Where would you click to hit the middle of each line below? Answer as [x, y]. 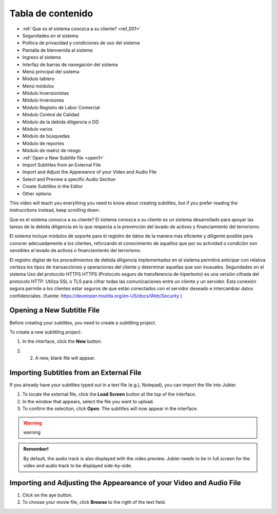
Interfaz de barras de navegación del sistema [70, 65]
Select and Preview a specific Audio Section [69, 179]
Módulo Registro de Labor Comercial [61, 107]
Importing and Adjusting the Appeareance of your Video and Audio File [125, 482]
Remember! [36, 449]
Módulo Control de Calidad [51, 115]
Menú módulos [38, 86]
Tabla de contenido [51, 13]
